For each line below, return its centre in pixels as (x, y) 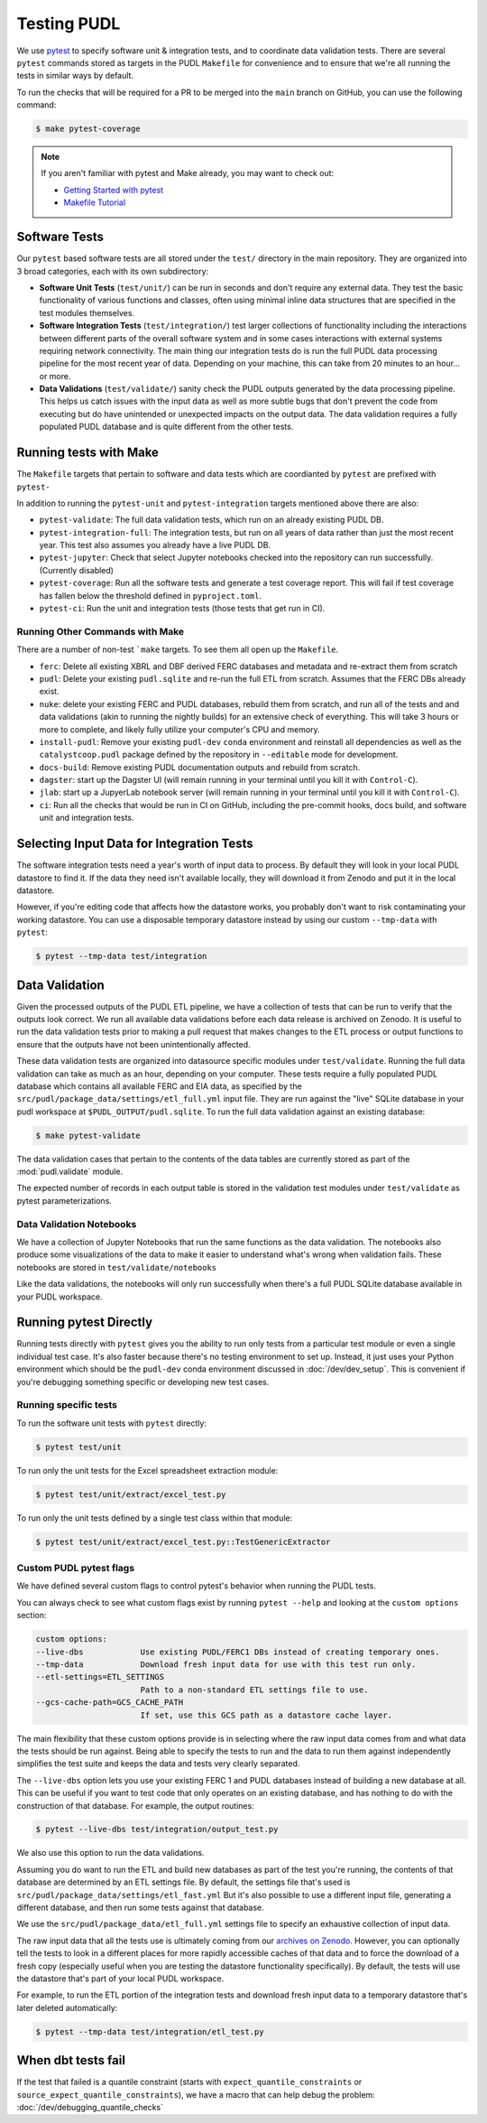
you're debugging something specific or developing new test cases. (143, 1382)
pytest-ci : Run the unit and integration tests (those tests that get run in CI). (182, 609)
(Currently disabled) (77, 570)
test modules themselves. (87, 312)
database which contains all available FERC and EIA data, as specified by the (159, 1086)
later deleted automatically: (67, 2007)
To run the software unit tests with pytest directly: (112, 1423)
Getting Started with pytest (114, 190)
